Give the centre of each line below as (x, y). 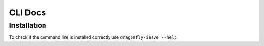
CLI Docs (28, 12)
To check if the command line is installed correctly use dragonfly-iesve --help (93, 37)
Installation (28, 25)
